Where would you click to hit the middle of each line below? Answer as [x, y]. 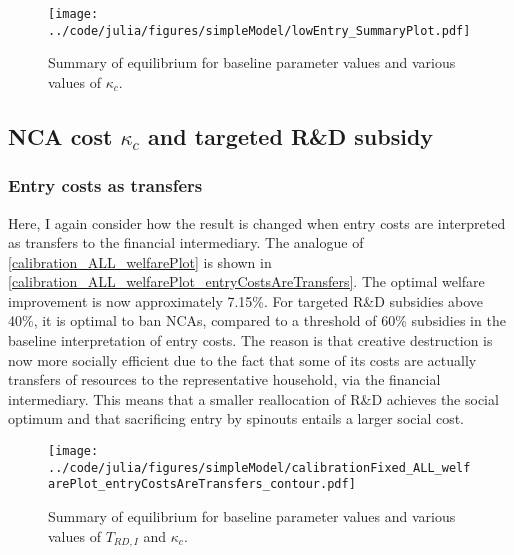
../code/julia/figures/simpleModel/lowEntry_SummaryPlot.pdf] [259, 30]
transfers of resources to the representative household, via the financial [224, 379]
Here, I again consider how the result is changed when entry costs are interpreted [257, 222]
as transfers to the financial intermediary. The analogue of [186, 242]
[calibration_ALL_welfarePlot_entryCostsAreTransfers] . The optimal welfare [246, 281]
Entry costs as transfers [105, 185]
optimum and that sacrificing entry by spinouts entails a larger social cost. [236, 418]
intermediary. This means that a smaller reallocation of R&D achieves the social [253, 398]
